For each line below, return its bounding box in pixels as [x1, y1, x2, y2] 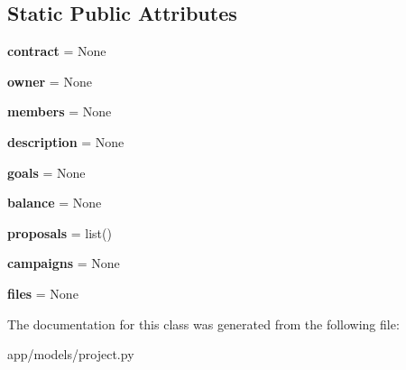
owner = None [7, 71, 92, 90]
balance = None [7, 193, 102, 212]
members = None [7, 102, 112, 121]
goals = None [7, 162, 86, 181]
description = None [7, 132, 125, 151]
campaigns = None [7, 254, 120, 273]
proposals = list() [7, 223, 112, 242]
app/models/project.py [7, 345, 134, 364]
